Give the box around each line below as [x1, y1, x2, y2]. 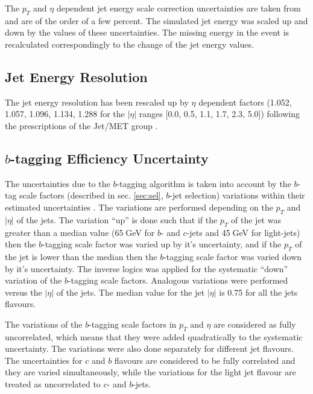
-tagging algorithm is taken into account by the [116, 177, 291, 189]
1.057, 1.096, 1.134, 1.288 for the [5, 107, 125, 120]
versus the [5, 285, 42, 298]
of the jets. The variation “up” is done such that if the [16, 213, 218, 226]
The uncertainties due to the [5, 177, 110, 189]
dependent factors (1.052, [198, 95, 292, 108]
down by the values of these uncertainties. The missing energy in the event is [5, 26, 289, 39]
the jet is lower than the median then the [5, 250, 157, 262]
